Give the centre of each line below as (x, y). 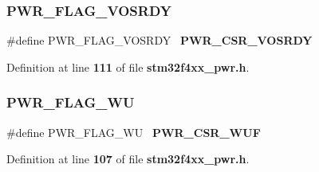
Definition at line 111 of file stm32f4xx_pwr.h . (128, 66)
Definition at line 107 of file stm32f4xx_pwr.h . (128, 159)
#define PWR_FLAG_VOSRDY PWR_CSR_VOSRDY (159, 40)
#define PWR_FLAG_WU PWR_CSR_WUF (134, 132)
